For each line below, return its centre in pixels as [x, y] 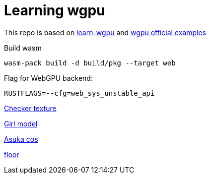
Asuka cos [21, 139]
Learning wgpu [55, 10]
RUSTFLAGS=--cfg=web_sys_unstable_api [79, 93]
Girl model [21, 123]
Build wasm [23, 48]
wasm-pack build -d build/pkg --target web [90, 63]
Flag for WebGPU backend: [48, 78]
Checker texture [30, 108]
